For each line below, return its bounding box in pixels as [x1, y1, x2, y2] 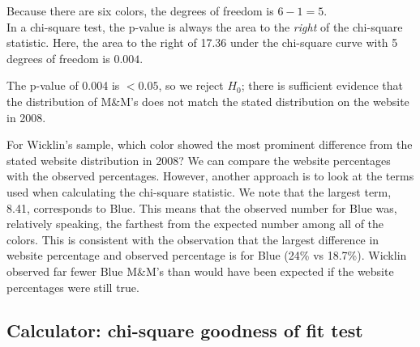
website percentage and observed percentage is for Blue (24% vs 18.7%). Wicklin [6, 247, 407, 264]
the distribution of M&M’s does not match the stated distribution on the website [6, 92, 409, 109]
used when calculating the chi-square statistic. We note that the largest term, [6, 183, 392, 200]
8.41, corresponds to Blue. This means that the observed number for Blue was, [6, 199, 397, 216]
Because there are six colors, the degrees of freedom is [6, 2, 274, 19]
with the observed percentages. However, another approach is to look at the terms [6, 167, 414, 184]
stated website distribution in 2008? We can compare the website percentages [6, 151, 391, 168]
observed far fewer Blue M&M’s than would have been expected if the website [6, 262, 394, 279]
